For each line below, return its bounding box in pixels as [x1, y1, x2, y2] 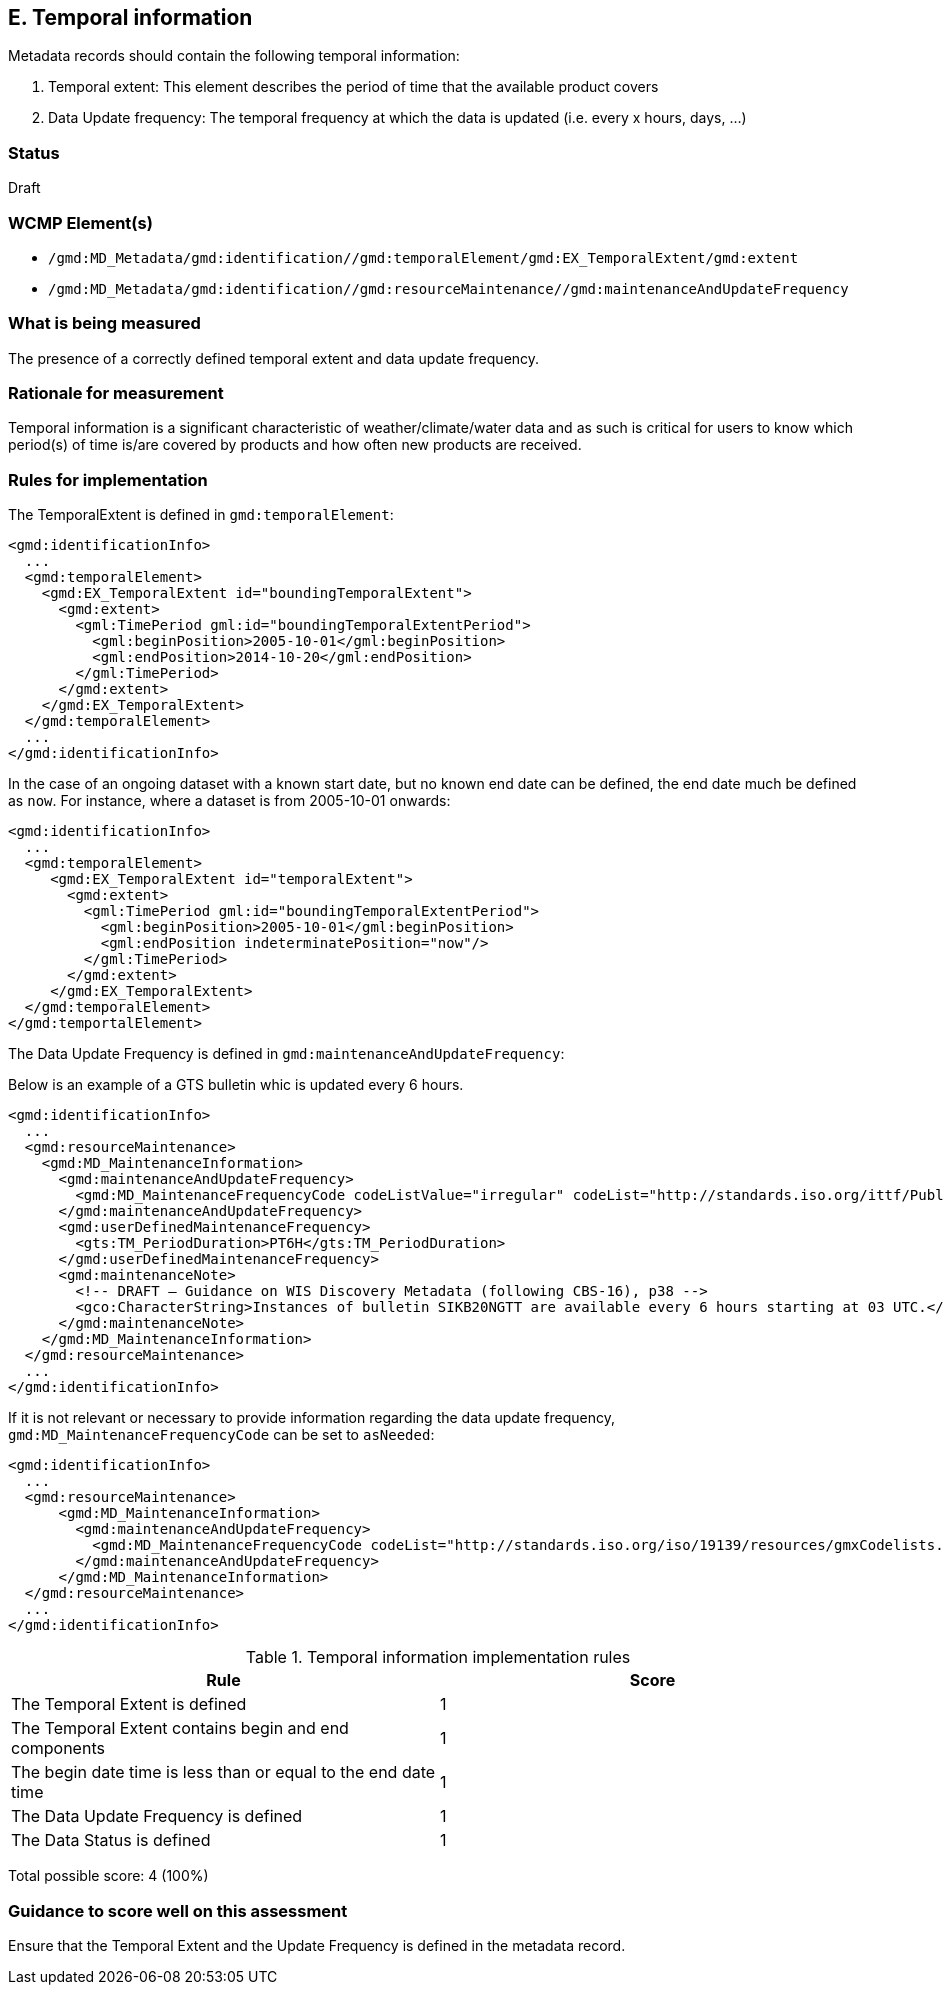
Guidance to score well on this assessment [8, 1900, 348, 1921]
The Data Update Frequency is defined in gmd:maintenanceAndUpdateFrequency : [8, 1045, 565, 1063]
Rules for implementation [8, 469, 208, 490]
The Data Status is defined [11, 1830, 211, 1851]
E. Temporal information [8, 5, 253, 30]
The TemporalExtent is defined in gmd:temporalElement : [8, 506, 394, 524]
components [11, 1738, 105, 1759]
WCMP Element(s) [8, 212, 153, 233]
